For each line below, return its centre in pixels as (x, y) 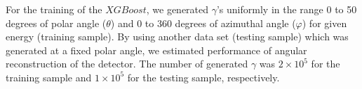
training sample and (49, 77)
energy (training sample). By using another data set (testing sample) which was (177, 37)
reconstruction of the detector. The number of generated (127, 64)
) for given (324, 23)
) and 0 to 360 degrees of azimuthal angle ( (203, 23)
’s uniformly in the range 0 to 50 (287, 9)
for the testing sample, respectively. (203, 77)
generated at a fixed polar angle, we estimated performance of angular (156, 50)
